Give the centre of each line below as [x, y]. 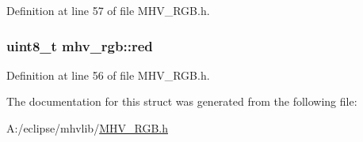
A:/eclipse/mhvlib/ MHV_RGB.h [87, 128]
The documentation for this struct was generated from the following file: [182, 101]
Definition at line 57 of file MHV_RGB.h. [108, 10]
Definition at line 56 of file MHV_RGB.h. [108, 75]
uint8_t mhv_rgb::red [80, 45]
